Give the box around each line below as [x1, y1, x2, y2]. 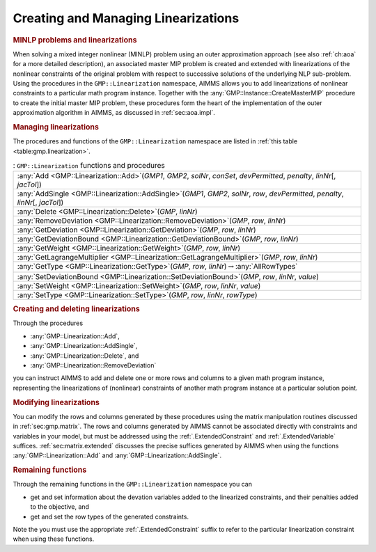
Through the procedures [13, 319, 84, 327]
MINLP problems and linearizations [13, 35, 137, 45]
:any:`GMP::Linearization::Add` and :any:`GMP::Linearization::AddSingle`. [13, 451, 222, 459]
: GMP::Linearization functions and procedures [13, 161, 165, 171]
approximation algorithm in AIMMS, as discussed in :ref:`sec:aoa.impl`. [13, 109, 216, 117]
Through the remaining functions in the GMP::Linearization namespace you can [13, 480, 252, 489]
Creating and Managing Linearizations [13, 10, 240, 26]
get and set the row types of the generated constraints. [30, 512, 189, 521]
